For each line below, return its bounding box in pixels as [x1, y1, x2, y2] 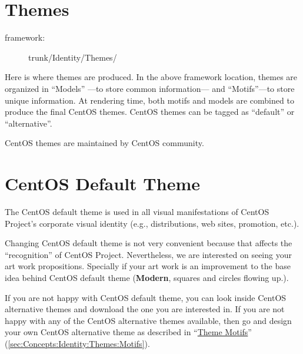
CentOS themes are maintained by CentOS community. [5, 137, 204, 149]
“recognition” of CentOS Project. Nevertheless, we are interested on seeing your [5, 248, 292, 260]
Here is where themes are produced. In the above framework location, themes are [5, 71, 298, 83]
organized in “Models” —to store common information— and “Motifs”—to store [5, 82, 295, 94]
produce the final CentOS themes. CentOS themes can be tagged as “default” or [5, 105, 295, 118]
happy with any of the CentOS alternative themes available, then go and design [5, 314, 292, 326]
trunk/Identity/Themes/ [28, 51, 117, 63]
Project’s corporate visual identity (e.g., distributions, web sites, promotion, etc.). [5, 217, 299, 229]
